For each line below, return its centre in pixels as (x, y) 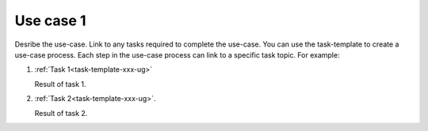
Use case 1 (50, 21)
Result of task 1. (60, 84)
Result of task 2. (61, 113)
